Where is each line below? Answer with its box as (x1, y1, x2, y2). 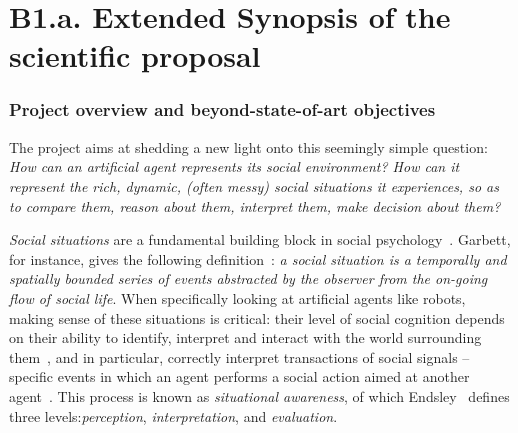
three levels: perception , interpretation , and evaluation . (9, 405, 338, 426)
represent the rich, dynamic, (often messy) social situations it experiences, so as (9, 175, 499, 196)
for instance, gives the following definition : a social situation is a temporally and (9, 248, 507, 269)
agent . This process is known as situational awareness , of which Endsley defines (9, 385, 510, 406)
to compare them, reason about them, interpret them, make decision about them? (9, 195, 501, 216)
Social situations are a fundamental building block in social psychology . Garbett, (9, 229, 511, 250)
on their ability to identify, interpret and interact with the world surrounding (9, 327, 482, 348)
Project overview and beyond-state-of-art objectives (9, 97, 436, 122)
